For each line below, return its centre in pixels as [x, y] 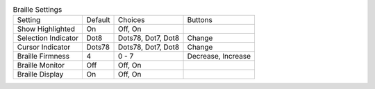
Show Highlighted [46, 29]
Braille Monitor [41, 66]
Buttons [200, 20]
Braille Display [40, 75]
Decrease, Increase [219, 57]
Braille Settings [37, 10]
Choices [132, 20]
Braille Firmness [43, 57]
